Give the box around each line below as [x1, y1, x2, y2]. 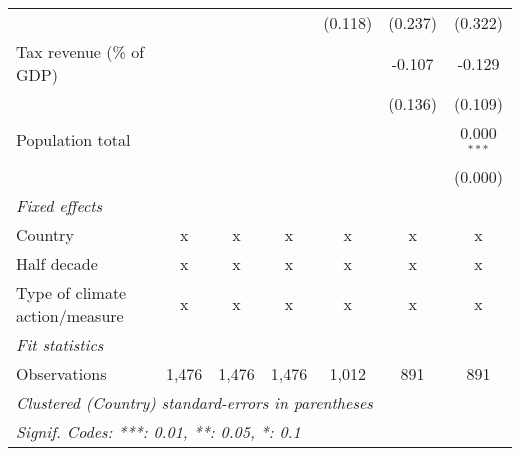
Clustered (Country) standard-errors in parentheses [16, 390, 373, 414]
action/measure [16, 303, 124, 327]
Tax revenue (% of [16, 40, 145, 63]
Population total [16, 128, 131, 152]
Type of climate [16, 280, 127, 304]
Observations [16, 361, 107, 385]
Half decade [16, 251, 98, 275]
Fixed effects [16, 193, 103, 217]
